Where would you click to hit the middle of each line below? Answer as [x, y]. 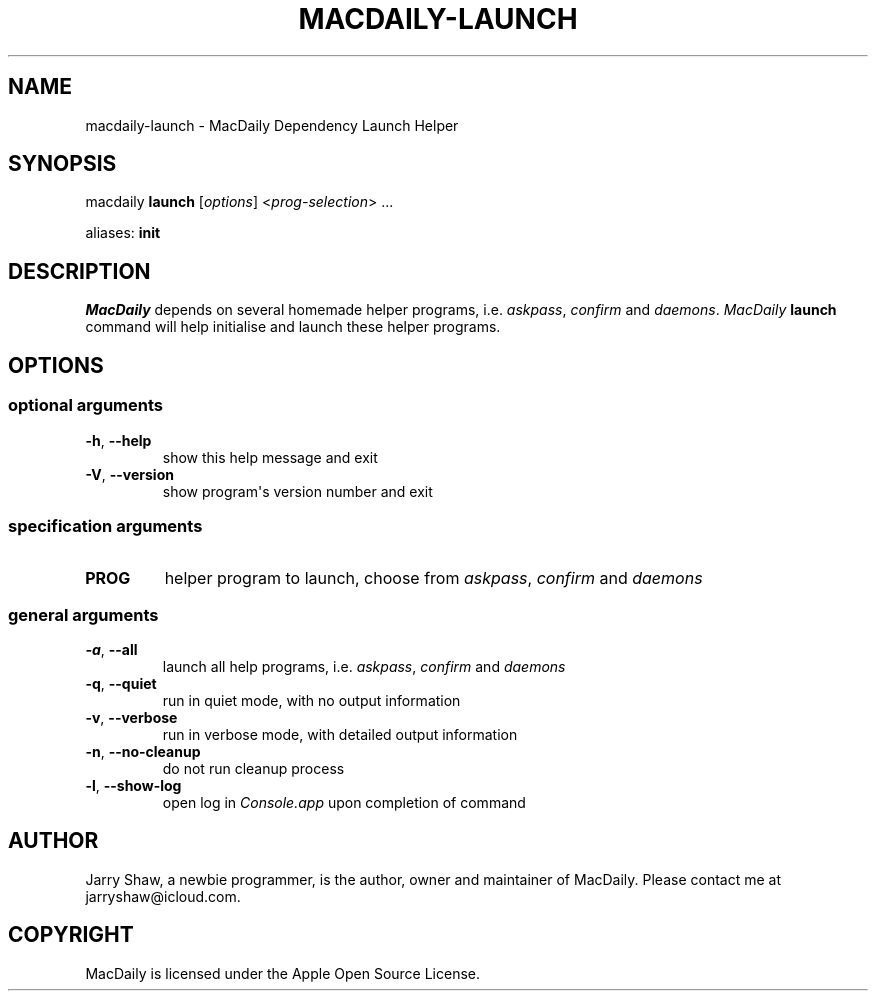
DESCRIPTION [79, 271]
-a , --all [111, 649]
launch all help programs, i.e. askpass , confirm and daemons [364, 666]
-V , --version [129, 474]
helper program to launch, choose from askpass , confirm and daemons [433, 578]
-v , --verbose [131, 717]
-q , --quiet [121, 683]
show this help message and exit [270, 457]
